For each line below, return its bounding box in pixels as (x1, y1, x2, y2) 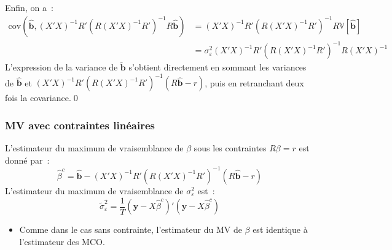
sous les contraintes (194, 142, 267, 154)
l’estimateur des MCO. (19, 235, 105, 248)
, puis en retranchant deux (205, 76, 304, 89)
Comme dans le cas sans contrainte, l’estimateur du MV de (19, 223, 242, 236)
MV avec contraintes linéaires (5, 117, 155, 132)
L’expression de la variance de (5, 61, 118, 74)
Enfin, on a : (5, 1, 53, 13)
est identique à (253, 223, 308, 236)
